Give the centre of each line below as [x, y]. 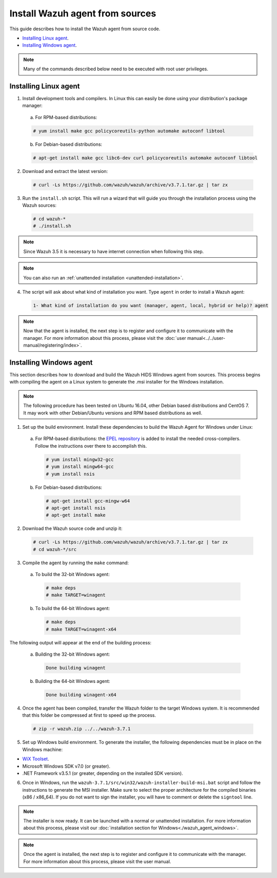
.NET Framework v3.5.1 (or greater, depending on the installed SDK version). [103, 773]
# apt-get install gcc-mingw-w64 [88, 501]
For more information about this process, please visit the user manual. [97, 861]
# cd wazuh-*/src [55, 549]
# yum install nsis [70, 474]
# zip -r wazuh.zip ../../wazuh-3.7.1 [82, 729]
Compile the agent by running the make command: [76, 563]
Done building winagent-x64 [81, 695]
